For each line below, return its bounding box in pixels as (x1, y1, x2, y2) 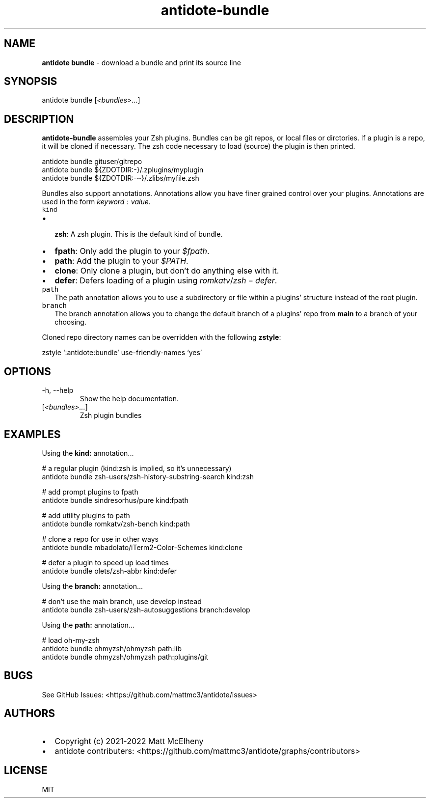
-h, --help (42, 386, 74, 395)
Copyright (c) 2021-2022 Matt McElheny (54, 736, 204, 746)
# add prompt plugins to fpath (42, 487, 138, 496)
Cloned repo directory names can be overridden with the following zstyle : (42, 333, 281, 342)
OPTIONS (4, 365, 51, 378)
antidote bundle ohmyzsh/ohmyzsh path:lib (42, 644, 182, 653)
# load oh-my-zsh (42, 636, 100, 644)
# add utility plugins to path (42, 511, 130, 520)
